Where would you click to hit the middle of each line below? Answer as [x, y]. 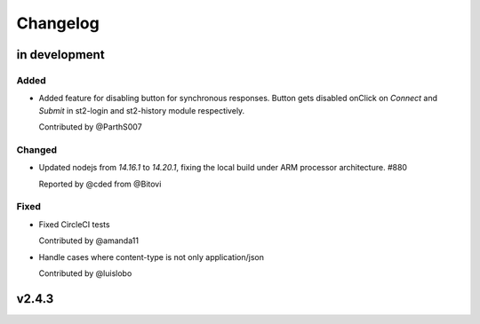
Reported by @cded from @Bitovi [100, 184]
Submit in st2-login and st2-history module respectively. [142, 110]
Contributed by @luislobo [85, 273]
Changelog [58, 23]
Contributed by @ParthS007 [90, 127]
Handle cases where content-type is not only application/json [151, 257]
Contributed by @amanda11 [89, 241]
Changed [37, 149]
